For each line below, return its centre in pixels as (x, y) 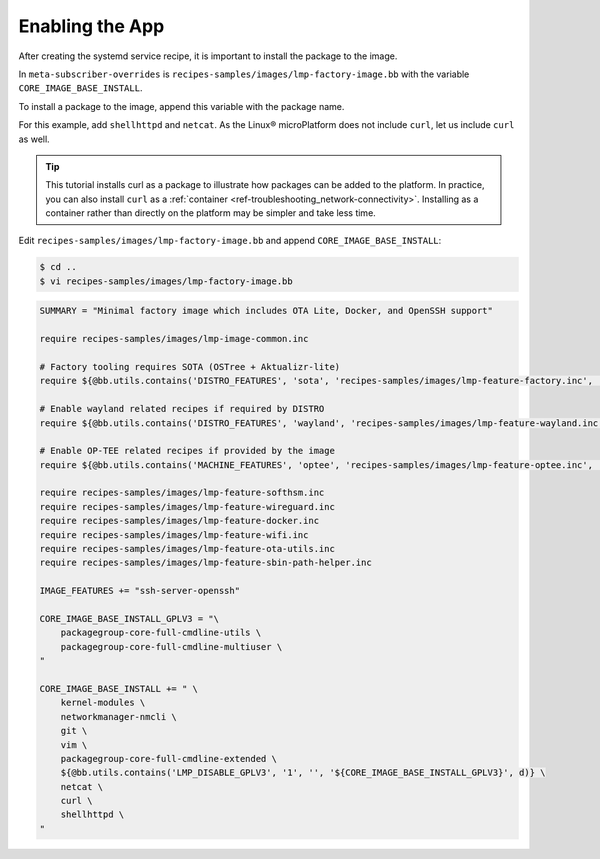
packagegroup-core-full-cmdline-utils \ (161, 633)
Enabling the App (91, 26)
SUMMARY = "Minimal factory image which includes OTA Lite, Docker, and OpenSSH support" (266, 311)
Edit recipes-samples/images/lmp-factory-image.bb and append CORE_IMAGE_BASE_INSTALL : (230, 241)
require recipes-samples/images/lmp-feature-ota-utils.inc (187, 549)
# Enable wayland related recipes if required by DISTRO (182, 409)
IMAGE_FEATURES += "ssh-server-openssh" (139, 591)
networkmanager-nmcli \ (118, 716)
